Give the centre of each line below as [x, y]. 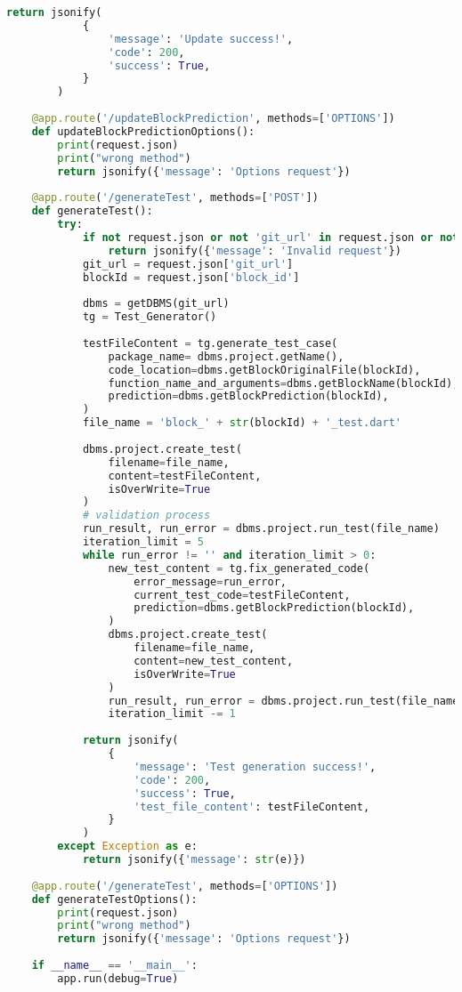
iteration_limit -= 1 [172, 714]
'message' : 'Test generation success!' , [255, 766]
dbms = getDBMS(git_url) [156, 304]
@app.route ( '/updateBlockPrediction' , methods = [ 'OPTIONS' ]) [213, 118]
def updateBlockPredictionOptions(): [143, 131]
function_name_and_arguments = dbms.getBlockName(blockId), [284, 383]
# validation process [146, 516]
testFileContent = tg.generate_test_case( [210, 343]
